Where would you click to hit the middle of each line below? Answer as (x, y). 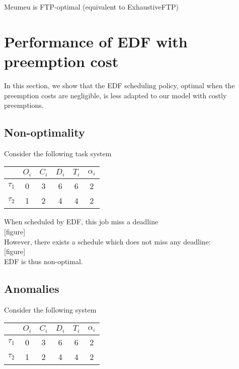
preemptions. (24, 105)
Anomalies (32, 288)
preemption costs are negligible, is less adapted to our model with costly (115, 95)
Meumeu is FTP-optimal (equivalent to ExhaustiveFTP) (91, 7)
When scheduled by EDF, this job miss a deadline (81, 222)
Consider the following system (50, 309)
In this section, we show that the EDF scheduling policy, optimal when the (120, 85)
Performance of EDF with (96, 41)
